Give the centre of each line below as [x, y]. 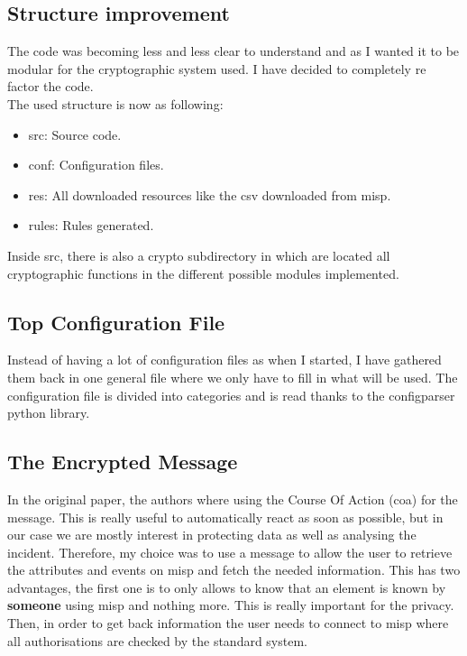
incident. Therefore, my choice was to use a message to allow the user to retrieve [230, 552]
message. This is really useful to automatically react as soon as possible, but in [225, 517]
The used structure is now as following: [115, 103]
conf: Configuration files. [96, 165]
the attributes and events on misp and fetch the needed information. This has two [234, 570]
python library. [49, 413]
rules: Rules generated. [91, 225]
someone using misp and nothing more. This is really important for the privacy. [231, 605]
